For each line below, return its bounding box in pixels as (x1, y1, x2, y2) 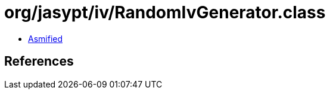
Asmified (28, 33, 63, 44)
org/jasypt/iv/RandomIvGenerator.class (4, 2, 326, 22)
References (4, 54, 74, 69)
